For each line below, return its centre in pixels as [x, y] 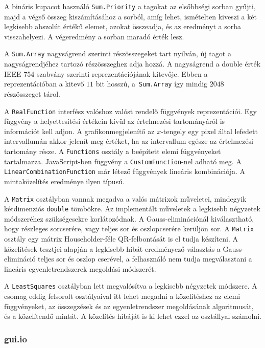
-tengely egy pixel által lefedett [209, 131]
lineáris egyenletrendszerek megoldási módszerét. [80, 268]
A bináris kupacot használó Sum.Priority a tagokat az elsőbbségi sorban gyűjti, [130, 6]
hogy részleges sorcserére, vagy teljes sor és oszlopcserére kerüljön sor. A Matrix [129, 229]
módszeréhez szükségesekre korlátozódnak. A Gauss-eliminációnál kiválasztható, [129, 218]
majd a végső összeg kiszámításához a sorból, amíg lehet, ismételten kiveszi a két [130, 16]
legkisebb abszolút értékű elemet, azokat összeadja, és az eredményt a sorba [123, 26]
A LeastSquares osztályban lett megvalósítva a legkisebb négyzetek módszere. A [131, 286]
